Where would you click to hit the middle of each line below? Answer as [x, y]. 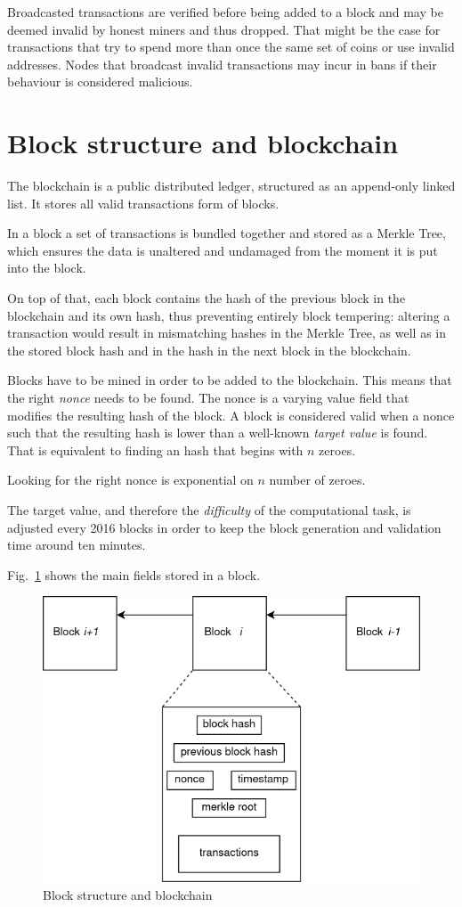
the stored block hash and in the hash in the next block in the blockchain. [209, 350]
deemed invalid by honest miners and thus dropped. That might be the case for [224, 29]
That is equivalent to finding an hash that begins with [155, 449]
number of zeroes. [317, 480]
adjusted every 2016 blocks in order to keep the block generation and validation [224, 527]
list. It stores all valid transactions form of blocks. [143, 203]
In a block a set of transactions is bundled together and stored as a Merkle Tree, [227, 233]
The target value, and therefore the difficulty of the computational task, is [209, 510]
